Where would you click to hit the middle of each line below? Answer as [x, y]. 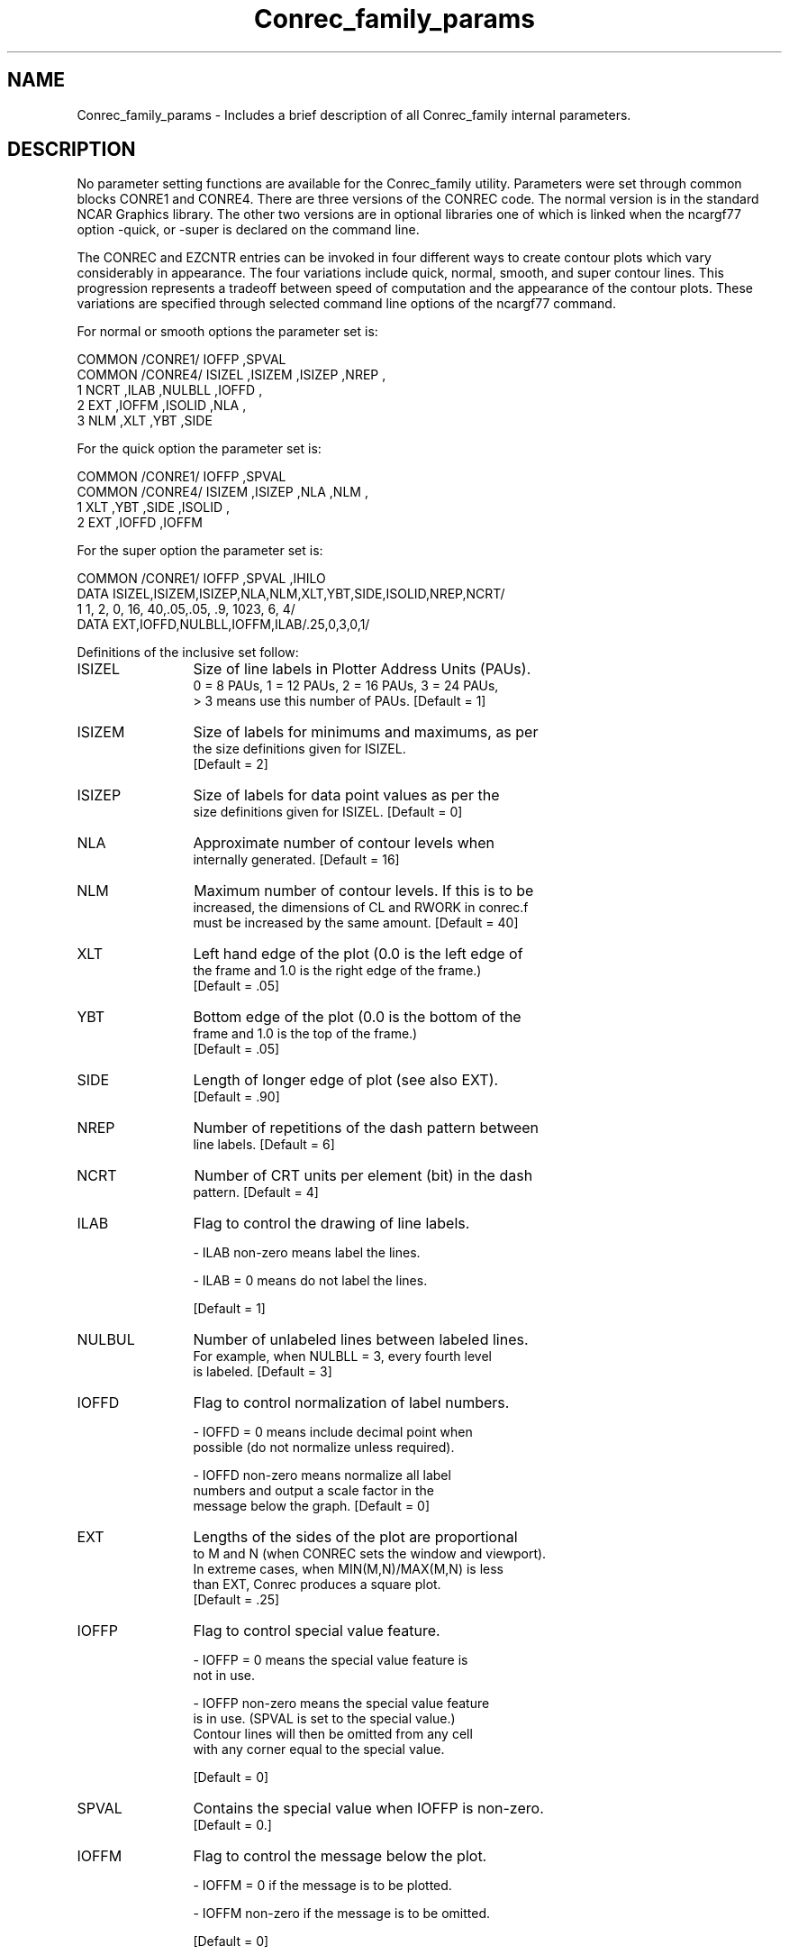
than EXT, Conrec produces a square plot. [317, 1585]
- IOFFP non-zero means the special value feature [341, 1704]
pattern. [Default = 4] [256, 1192]
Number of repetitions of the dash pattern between [366, 1128]
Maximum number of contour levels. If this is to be [364, 891]
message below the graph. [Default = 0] [312, 1506]
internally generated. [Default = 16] [296, 860]
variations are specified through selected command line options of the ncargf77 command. [346, 304]
